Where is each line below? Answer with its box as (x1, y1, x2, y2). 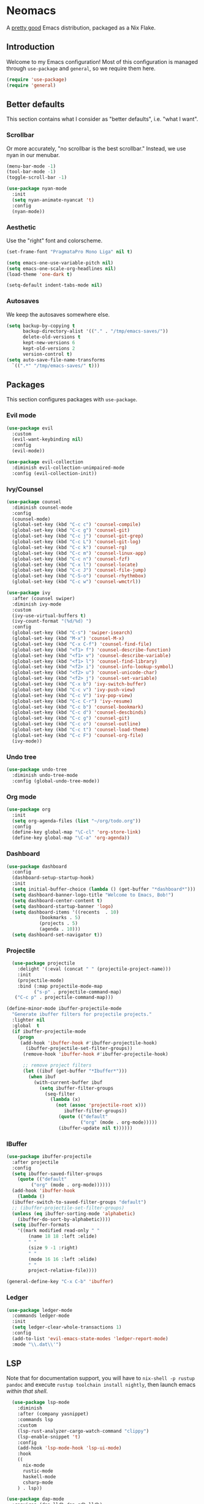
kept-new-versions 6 (22, 340, 75, 346)
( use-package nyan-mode (6, 185, 67, 192)
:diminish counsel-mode (12, 504, 72, 511)
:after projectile (12, 1159, 59, 1165)
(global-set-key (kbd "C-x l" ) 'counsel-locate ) (12, 561, 138, 568)
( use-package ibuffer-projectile (6, 1153, 92, 1160)
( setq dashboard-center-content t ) (12, 897, 103, 904)
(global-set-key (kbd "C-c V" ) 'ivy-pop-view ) (12, 692, 133, 698)
